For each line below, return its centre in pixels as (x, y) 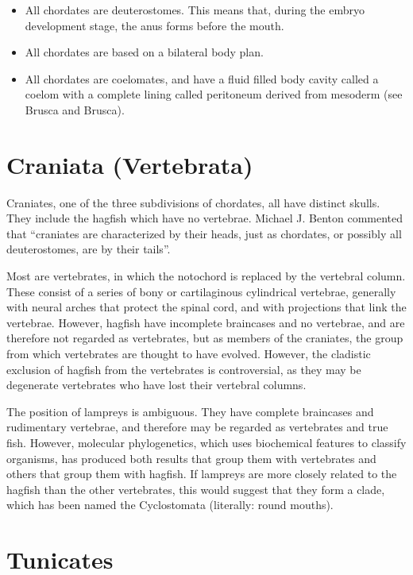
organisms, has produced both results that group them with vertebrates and (191, 458)
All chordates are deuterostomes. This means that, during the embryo (195, 10)
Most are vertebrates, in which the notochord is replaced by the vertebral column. (206, 276)
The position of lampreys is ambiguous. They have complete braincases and (190, 411)
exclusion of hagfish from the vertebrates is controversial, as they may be (184, 369)
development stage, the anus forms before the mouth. (154, 25)
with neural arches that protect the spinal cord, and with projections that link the (206, 307)
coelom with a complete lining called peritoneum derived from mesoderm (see (214, 94)
